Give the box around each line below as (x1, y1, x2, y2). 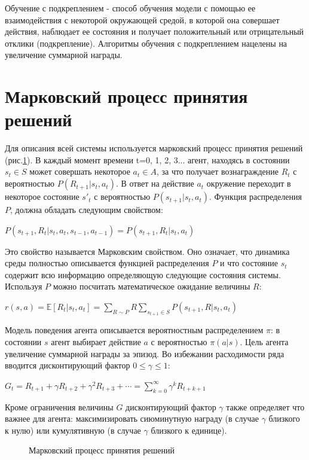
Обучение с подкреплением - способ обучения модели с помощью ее (5, 2, 256, 14)
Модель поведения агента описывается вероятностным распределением (5, 324, 264, 336)
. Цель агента (240, 336, 289, 348)
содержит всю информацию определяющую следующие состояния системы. (5, 268, 281, 281)
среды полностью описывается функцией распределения (5, 257, 209, 269)
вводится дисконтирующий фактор (5, 359, 130, 371)
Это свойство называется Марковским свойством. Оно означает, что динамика (5, 245, 290, 257)
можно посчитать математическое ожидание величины (53, 280, 250, 293)
